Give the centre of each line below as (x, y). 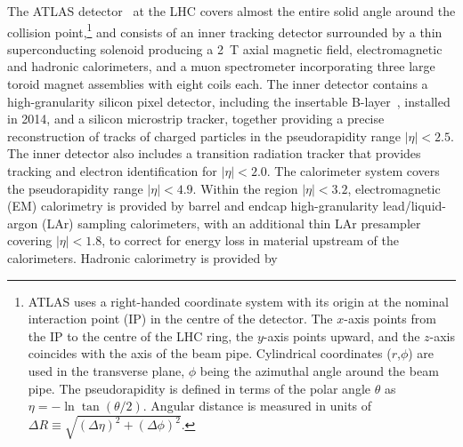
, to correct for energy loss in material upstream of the (250, 240)
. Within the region (245, 188)
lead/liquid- (414, 206)
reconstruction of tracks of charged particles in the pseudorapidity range (204, 136)
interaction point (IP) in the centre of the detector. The (180, 319)
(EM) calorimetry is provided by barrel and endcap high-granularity (193, 206)
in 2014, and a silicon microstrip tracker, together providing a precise (196, 119)
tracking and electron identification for (112, 171)
